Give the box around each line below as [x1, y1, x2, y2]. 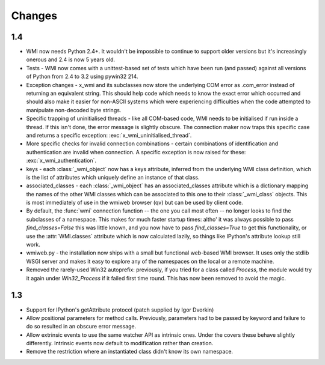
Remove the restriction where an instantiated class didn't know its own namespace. [26, 348, 234, 355]
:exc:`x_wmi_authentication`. [26, 157, 96, 164]
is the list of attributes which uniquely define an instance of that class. [26, 173, 200, 181]
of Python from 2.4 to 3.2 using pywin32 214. [26, 73, 138, 80]
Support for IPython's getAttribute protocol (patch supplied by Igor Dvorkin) [26, 306, 214, 313]
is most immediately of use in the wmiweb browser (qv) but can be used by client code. [26, 199, 243, 207]
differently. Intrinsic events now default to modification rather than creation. [26, 340, 214, 347]
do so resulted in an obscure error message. [26, 323, 137, 330]
